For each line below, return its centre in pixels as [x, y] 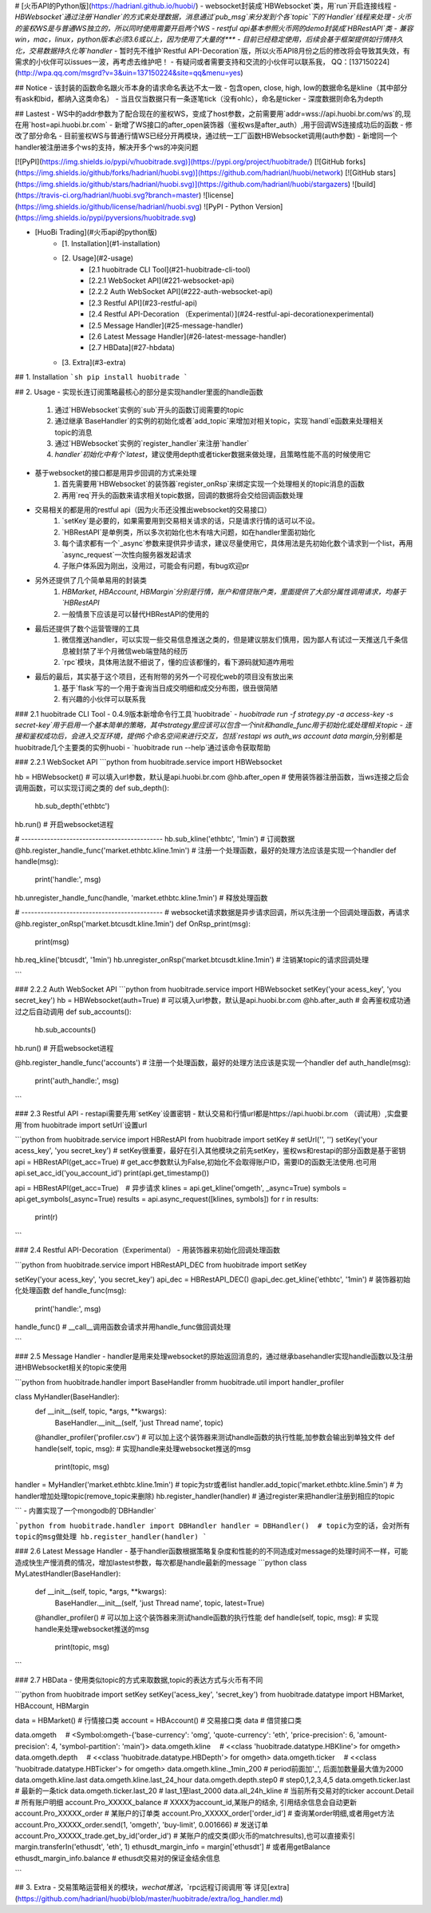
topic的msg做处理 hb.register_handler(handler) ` [111, 1537]
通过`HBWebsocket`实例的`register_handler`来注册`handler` [152, 443]
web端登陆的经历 [159, 650]
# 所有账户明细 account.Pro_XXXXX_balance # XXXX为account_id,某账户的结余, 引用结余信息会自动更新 [186, 1802]
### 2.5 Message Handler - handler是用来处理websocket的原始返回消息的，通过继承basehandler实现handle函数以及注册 [214, 1356]
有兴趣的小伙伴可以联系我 [104, 699]
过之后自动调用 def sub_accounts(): [73, 1012]
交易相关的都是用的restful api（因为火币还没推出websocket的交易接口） [153, 510]
